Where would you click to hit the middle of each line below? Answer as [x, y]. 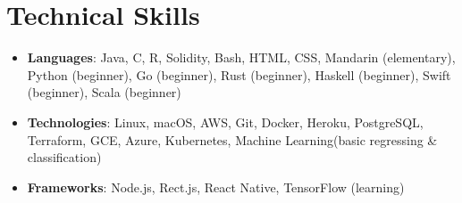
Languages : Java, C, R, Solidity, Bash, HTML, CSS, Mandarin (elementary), [241, 57]
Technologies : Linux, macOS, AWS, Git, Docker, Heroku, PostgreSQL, [225, 122]
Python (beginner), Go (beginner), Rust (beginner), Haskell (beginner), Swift [239, 74]
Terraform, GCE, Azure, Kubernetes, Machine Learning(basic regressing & [232, 139]
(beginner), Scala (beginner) [104, 92]
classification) [64, 157]
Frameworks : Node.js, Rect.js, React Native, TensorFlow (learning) [216, 187]
